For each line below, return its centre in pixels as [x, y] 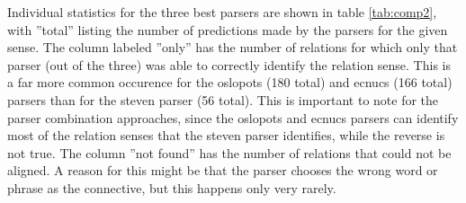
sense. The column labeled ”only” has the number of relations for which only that [233, 47]
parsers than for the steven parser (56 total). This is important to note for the [223, 99]
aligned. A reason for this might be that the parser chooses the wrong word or [223, 170]
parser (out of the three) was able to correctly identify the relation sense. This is [229, 64]
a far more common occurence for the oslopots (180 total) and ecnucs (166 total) [230, 82]
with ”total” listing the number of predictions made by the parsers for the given [228, 29]
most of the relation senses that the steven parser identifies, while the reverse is [226, 135]
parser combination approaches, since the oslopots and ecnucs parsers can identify [233, 117]
